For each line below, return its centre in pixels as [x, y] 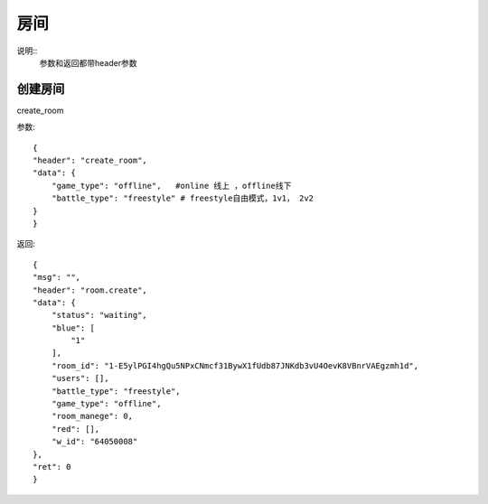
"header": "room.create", [90, 290]
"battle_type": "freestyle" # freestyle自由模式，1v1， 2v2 [183, 198]
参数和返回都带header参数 [88, 62]
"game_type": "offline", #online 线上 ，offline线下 [171, 186]
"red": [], [75, 429]
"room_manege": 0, [92, 416]
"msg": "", [57, 277]
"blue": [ [73, 328]
